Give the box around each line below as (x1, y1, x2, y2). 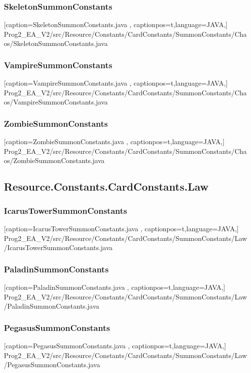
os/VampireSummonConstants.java (4, 97, 108, 107)
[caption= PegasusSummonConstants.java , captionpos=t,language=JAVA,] (4, 341, 226, 350)
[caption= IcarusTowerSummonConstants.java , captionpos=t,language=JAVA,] (4, 224, 239, 233)
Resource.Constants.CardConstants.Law (4, 179, 209, 194)
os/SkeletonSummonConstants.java (4, 38, 108, 48)
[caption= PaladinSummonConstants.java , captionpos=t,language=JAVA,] (4, 282, 225, 292)
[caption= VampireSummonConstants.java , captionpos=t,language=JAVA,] (4, 78, 228, 88)
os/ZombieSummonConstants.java (4, 155, 105, 165)
